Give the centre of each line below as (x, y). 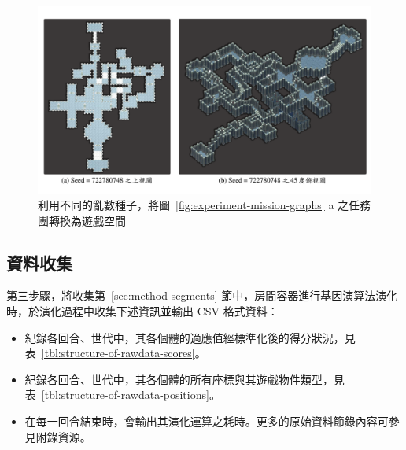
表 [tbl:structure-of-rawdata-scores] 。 (115, 353)
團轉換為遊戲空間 (82, 220)
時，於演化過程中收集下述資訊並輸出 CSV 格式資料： (142, 311)
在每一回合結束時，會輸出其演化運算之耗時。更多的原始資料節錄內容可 (207, 421)
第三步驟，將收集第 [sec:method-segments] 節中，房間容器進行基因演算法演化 (202, 295)
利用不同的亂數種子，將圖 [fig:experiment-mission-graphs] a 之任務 (205, 205)
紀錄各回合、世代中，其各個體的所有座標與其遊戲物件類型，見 (185, 379)
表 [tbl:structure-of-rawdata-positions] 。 (122, 395)
